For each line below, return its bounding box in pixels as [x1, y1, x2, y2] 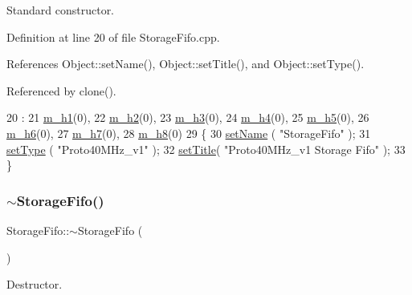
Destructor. [6, 276, 63, 293]
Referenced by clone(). [6, 82, 116, 99]
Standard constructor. [6, 2, 115, 18]
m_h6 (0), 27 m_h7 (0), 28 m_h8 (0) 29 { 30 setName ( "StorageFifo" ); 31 [6, 124, 371, 141]
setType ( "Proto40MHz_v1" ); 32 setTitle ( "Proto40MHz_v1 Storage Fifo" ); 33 [6, 140, 406, 157]
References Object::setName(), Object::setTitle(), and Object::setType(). [6, 55, 365, 72]
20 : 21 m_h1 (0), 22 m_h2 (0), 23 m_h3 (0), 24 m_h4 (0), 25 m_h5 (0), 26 [6, 109, 369, 126]
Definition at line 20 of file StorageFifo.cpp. [6, 28, 220, 45]
